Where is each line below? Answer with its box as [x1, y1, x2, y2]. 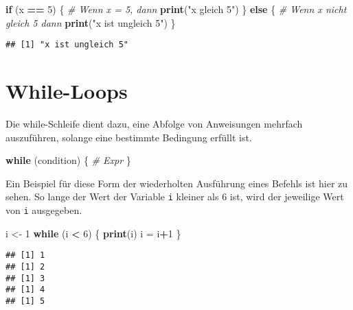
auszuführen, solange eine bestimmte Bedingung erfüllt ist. [5, 130, 252, 144]
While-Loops [5, 77, 128, 105]
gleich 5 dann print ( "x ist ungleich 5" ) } [5, 15, 176, 29]
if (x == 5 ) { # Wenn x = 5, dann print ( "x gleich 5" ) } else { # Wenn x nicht [5, 2, 347, 16]
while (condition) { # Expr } [5, 153, 131, 167]
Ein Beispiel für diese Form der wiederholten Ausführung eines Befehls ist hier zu [5, 176, 348, 190]
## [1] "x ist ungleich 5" [5, 40, 128, 50]
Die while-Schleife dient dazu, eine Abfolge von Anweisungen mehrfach [5, 116, 303, 130]
